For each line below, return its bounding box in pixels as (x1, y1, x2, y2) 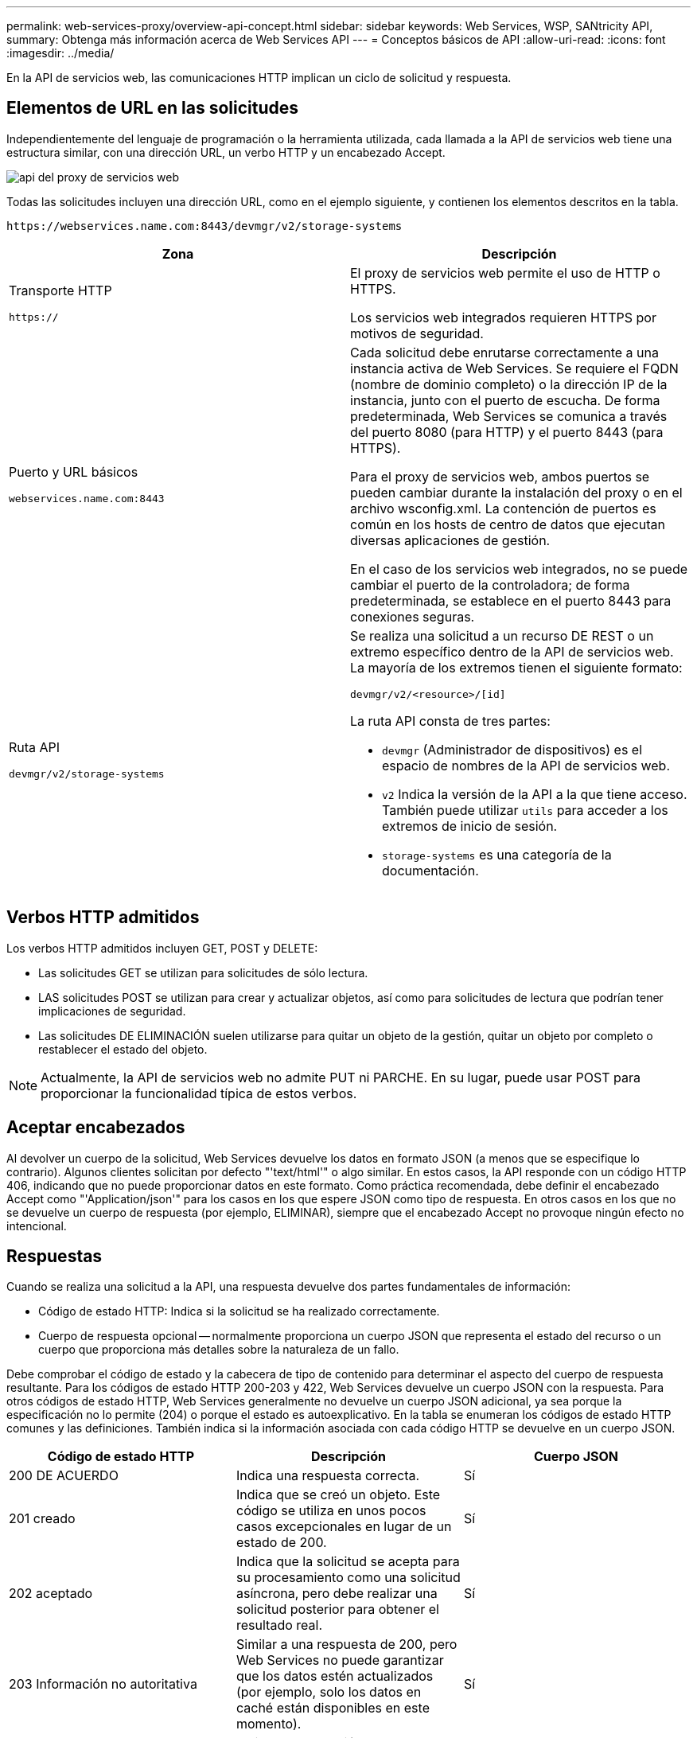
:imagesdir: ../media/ (6, 46, 115, 60)
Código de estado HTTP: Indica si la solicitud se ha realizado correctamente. (38, 1304, 440, 1319)
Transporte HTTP (9, 283, 112, 299)
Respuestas (6, 1245, 103, 1266)
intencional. (6, 1218, 67, 1233)
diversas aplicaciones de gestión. (350, 532, 551, 548)
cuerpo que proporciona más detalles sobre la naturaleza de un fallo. (38, 1342, 399, 1357)
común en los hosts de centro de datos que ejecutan (350, 516, 666, 532)
